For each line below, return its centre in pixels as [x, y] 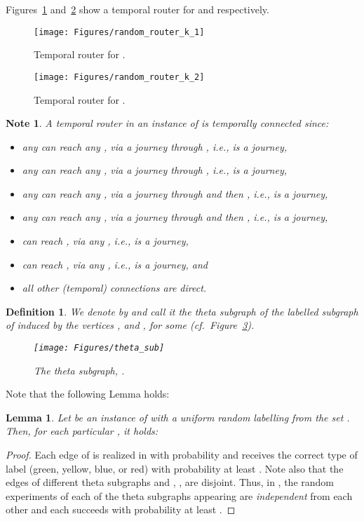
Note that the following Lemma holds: [88, 394]
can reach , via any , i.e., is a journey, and [115, 264]
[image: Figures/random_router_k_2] [119, 77]
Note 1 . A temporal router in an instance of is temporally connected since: [167, 123]
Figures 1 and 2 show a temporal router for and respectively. [137, 9]
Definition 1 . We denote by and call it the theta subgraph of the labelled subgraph [182, 311]
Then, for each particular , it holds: [82, 431]
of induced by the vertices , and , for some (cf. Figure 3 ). [130, 325]
